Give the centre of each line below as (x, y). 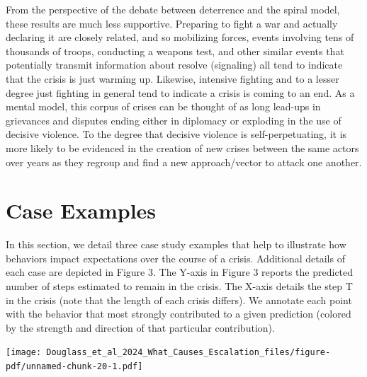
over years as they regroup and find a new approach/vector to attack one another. (184, 162)
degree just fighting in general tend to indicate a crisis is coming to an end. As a (180, 92)
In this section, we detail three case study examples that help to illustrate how (176, 244)
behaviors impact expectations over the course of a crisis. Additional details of (175, 258)
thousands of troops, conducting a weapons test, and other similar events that (175, 51)
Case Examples (81, 210)
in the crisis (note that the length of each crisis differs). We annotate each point (179, 300)
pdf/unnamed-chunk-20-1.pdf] (74, 367)
